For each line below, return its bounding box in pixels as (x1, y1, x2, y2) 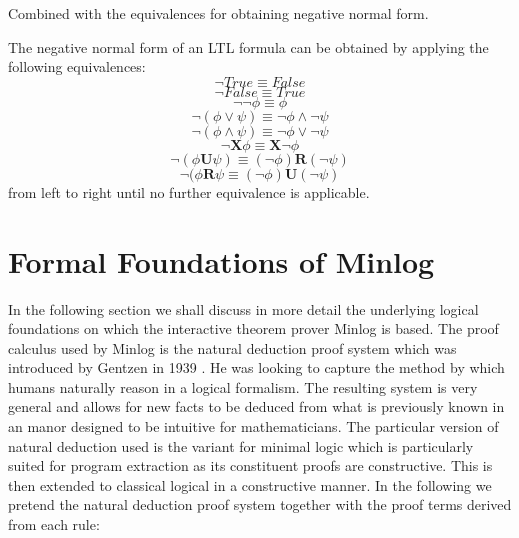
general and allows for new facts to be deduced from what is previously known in (8, 396, 505, 417)
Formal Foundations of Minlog (8, 240, 435, 281)
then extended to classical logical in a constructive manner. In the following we (8, 474, 492, 495)
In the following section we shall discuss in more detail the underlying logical (8, 298, 479, 319)
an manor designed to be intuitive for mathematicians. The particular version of (8, 416, 499, 437)
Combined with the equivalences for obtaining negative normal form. (8, 3, 429, 23)
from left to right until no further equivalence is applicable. (8, 181, 370, 202)
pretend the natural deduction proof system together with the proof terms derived (8, 494, 512, 515)
